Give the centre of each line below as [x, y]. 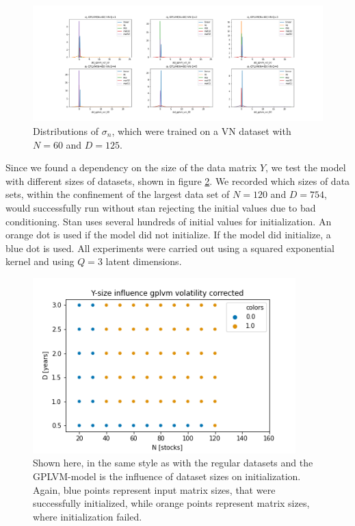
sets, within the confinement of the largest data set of [118, 194]
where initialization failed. [88, 516]
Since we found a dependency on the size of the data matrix [131, 167]
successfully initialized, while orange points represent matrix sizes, [171, 503]
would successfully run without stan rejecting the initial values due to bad [161, 207]
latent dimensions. [144, 261]
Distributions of [66, 130]
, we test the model [306, 167]
